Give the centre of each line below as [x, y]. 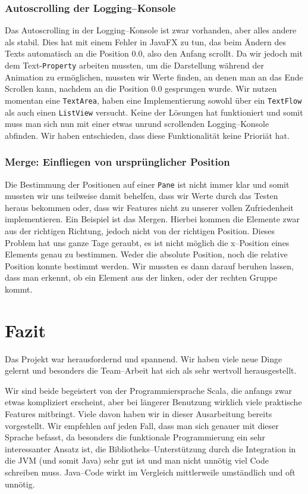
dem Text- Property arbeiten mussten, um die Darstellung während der [134, 65]
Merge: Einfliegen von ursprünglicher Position [117, 162]
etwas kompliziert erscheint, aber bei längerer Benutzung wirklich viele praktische [153, 402]
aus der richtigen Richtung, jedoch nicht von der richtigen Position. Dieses [140, 231]
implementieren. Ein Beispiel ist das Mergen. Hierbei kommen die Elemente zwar [152, 219]
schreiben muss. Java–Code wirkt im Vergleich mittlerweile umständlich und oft [150, 472]
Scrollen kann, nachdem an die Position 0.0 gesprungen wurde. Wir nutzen [141, 88]
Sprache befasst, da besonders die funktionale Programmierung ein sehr [135, 437]
